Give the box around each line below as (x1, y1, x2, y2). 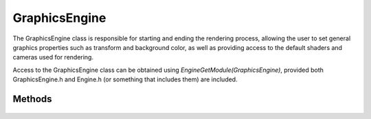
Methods (12, 93, 52, 105)
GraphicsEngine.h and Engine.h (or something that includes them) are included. (12, 75, 238, 83)
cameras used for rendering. (12, 53, 94, 62)
